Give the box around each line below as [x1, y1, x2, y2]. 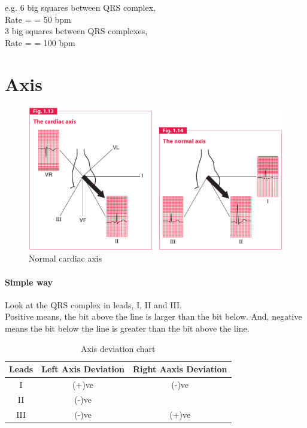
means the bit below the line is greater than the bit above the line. [5, 322, 250, 334]
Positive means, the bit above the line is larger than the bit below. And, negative [5, 310, 302, 323]
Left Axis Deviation [41, 363, 124, 375]
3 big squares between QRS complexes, [5, 25, 148, 37]
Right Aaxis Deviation [132, 363, 227, 375]
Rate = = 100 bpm [5, 36, 75, 48]
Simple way [5, 275, 53, 288]
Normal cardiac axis [29, 252, 102, 265]
